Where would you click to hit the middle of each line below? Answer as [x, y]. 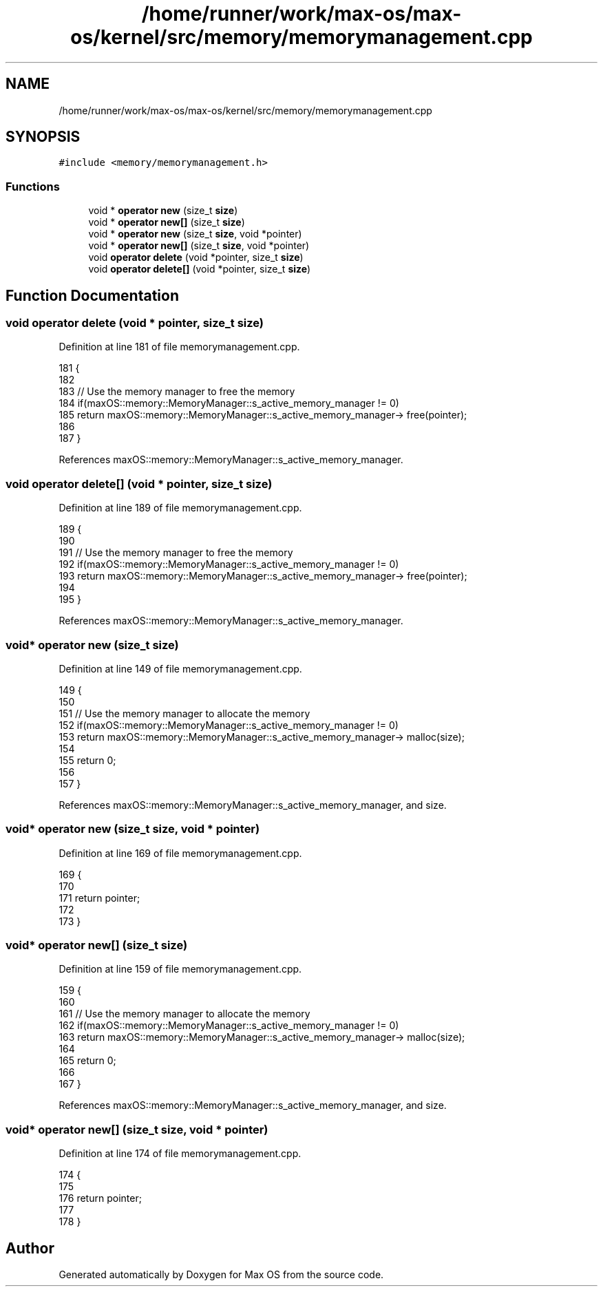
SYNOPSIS [43, 137]
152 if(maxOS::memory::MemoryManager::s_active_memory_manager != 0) [229, 725]
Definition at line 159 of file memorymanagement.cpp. [180, 969]
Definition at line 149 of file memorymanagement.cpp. [180, 668]
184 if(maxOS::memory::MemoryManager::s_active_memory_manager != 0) [229, 403]
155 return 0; [87, 760]
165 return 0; [87, 1061]
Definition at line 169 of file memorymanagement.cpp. [180, 853]
